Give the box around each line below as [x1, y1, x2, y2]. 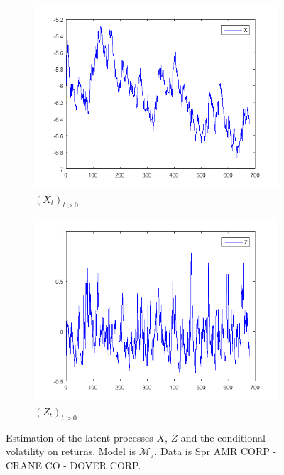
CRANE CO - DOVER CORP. [6, 457, 141, 472]
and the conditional [180, 430, 266, 444]
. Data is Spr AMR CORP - [154, 444, 277, 459]
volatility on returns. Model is [6, 444, 136, 459]
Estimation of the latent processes [6, 430, 153, 444]
